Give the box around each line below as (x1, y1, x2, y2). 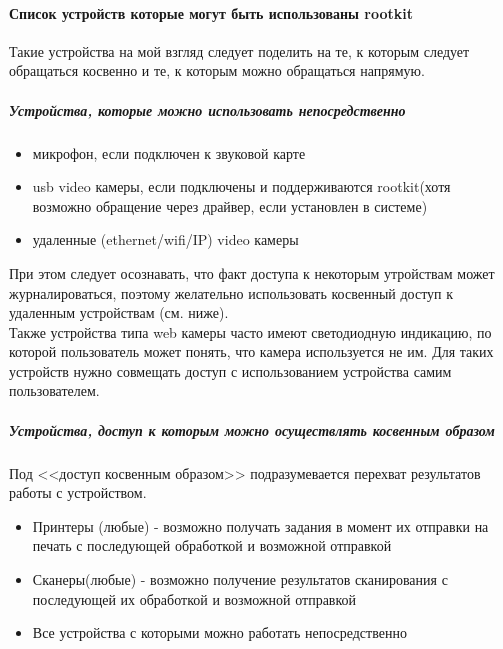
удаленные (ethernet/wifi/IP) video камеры (32, 229, 299, 250)
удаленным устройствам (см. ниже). (9, 302, 229, 323)
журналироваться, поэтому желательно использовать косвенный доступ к (9, 282, 454, 303)
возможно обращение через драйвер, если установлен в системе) (32, 195, 428, 216)
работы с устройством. (9, 482, 147, 503)
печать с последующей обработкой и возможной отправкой (32, 535, 392, 556)
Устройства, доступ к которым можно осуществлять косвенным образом (9, 419, 495, 440)
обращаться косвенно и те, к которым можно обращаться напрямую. (9, 60, 425, 81)
